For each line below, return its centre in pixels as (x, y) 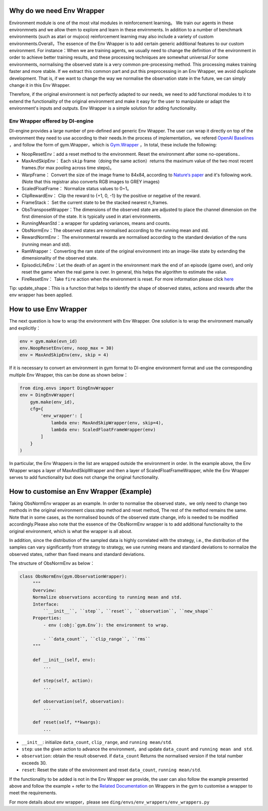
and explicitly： (25, 328)
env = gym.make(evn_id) (49, 341)
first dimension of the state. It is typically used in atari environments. (92, 216)
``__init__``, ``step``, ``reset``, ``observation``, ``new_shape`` (128, 611)
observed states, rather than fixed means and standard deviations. (77, 554)
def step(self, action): (63, 680)
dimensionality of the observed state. (60, 258)
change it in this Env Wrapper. (40, 85)
